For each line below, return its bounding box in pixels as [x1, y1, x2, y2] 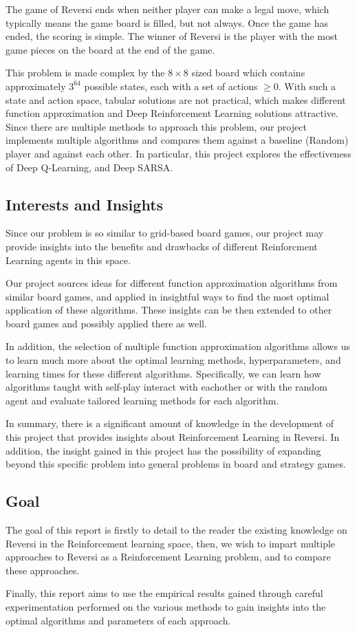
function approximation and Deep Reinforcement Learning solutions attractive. [6, 106, 338, 120]
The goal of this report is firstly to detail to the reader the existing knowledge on [6, 523, 347, 537]
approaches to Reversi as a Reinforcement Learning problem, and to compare [6, 549, 331, 564]
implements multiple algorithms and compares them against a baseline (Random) [6, 133, 349, 147]
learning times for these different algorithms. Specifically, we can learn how [6, 366, 321, 380]
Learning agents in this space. [6, 252, 131, 267]
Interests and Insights [6, 193, 164, 215]
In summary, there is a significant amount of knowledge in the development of [6, 416, 334, 431]
